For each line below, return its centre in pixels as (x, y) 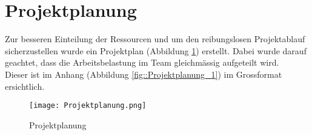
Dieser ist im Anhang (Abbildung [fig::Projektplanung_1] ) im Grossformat (144, 74)
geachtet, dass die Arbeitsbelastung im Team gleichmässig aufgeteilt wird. (142, 62)
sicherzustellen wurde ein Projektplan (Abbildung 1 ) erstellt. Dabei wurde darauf (156, 50)
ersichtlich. (25, 86)
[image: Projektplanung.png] (88, 106)
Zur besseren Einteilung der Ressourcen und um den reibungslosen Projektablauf (155, 39)
